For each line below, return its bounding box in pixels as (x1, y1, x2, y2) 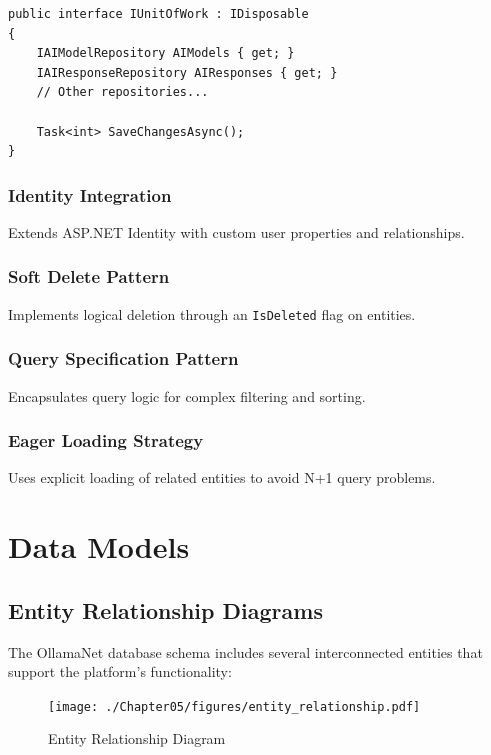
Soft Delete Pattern (8, 264, 170, 289)
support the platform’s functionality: (8, 661, 232, 682)
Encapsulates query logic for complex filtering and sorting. (8, 385, 366, 406)
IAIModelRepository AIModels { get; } (36, 46, 295, 61)
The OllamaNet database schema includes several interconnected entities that (8, 641, 483, 662)
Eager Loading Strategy (8, 428, 204, 453)
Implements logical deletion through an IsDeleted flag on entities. (8, 303, 416, 324)
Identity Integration (8, 182, 172, 207)
